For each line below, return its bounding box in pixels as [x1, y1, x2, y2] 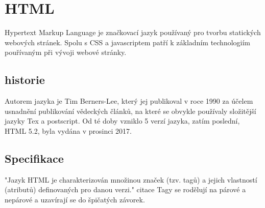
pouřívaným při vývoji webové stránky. [5, 47, 127, 57]
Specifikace [5, 150, 64, 166]
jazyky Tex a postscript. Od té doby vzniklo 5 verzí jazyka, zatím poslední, [5, 115, 240, 126]
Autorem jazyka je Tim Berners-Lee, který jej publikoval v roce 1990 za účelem [5, 96, 253, 106]
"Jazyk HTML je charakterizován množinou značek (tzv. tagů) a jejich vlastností [5, 174, 257, 185]
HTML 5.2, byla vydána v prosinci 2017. [5, 125, 132, 136]
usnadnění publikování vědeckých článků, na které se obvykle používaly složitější [5, 105, 256, 116]
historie [5, 72, 45, 87]
